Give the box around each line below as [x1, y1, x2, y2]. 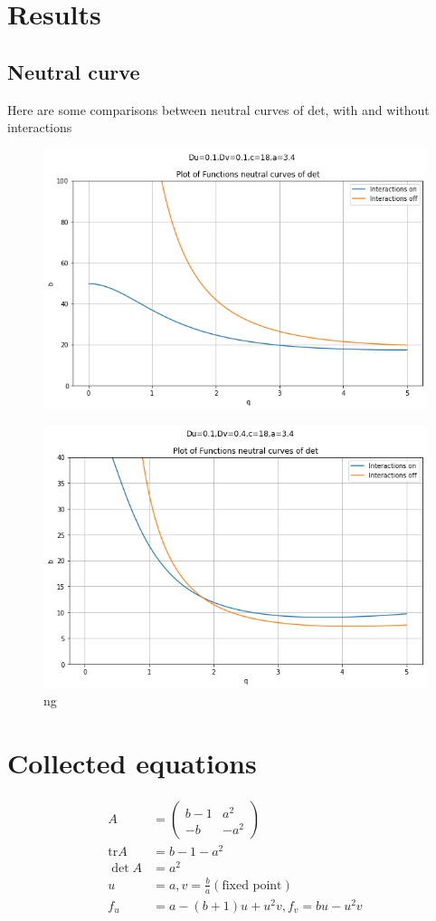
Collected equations [7, 744, 257, 782]
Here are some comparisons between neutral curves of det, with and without [7, 100, 430, 119]
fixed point [222, 878, 282, 892]
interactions [7, 118, 72, 137]
